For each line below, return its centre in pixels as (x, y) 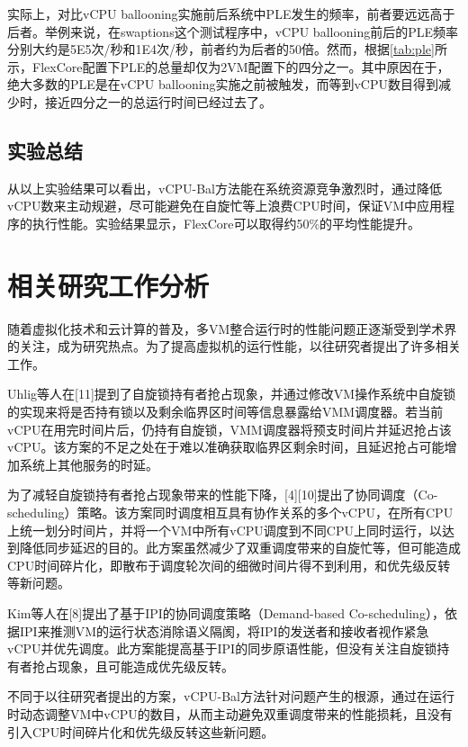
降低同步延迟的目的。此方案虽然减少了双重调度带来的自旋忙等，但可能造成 (240, 548)
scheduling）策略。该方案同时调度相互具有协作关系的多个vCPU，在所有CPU (230, 513)
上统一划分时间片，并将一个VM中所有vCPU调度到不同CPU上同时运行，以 (225, 530)
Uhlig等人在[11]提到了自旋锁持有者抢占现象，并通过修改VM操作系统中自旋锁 (232, 394)
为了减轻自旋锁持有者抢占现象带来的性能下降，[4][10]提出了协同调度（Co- (223, 495)
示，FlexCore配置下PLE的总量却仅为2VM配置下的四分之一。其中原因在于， (229, 66)
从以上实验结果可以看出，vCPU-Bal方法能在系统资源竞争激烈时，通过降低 (225, 188)
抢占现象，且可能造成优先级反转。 (133, 666)
